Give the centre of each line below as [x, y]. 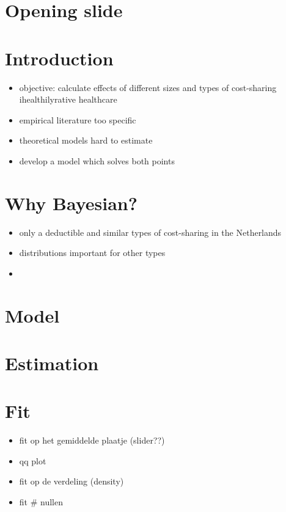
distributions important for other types [92, 253]
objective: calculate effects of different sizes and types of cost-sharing [148, 87]
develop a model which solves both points [97, 160]
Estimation [52, 363]
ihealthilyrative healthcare [68, 99]
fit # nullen [41, 502]
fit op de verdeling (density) [71, 481]
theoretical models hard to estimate [86, 140]
